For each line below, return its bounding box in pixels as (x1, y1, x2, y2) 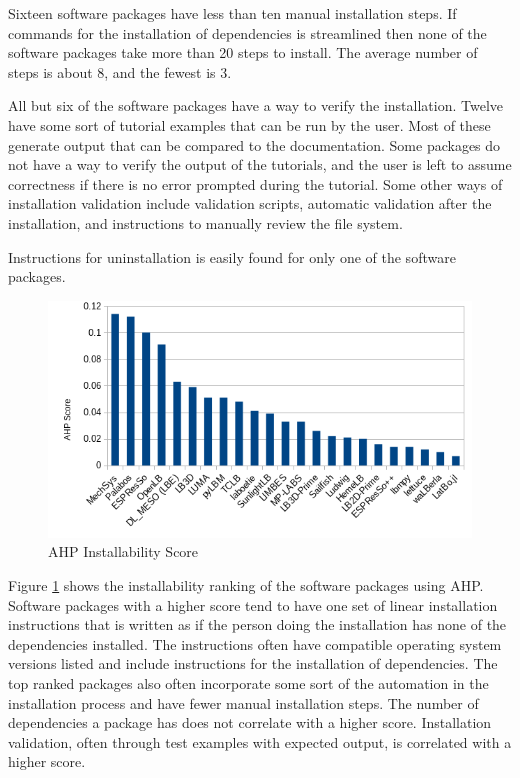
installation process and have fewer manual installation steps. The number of (8, 692, 479, 713)
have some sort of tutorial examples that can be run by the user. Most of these (8, 114, 491, 135)
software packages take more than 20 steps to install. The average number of (8, 42, 478, 63)
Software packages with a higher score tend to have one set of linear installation (8, 594, 498, 615)
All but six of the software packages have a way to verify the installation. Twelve (8, 95, 504, 116)
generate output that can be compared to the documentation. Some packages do (8, 134, 501, 155)
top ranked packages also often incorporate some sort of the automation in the (8, 672, 489, 693)
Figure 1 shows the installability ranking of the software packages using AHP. (8, 575, 484, 595)
